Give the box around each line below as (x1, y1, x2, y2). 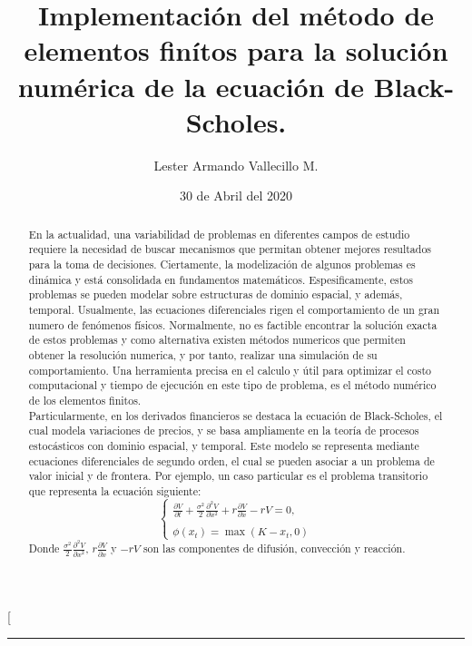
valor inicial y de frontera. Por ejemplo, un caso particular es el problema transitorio (28, 468, 428, 484)
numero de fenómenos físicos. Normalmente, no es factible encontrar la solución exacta (28, 317, 438, 332)
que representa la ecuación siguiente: (28, 483, 202, 498)
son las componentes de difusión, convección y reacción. (143, 540, 406, 555)
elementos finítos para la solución (24, 32, 448, 69)
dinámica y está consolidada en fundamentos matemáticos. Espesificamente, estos (28, 271, 413, 287)
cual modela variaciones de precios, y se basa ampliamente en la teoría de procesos (28, 423, 419, 438)
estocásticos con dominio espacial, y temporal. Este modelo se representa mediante (28, 437, 419, 453)
